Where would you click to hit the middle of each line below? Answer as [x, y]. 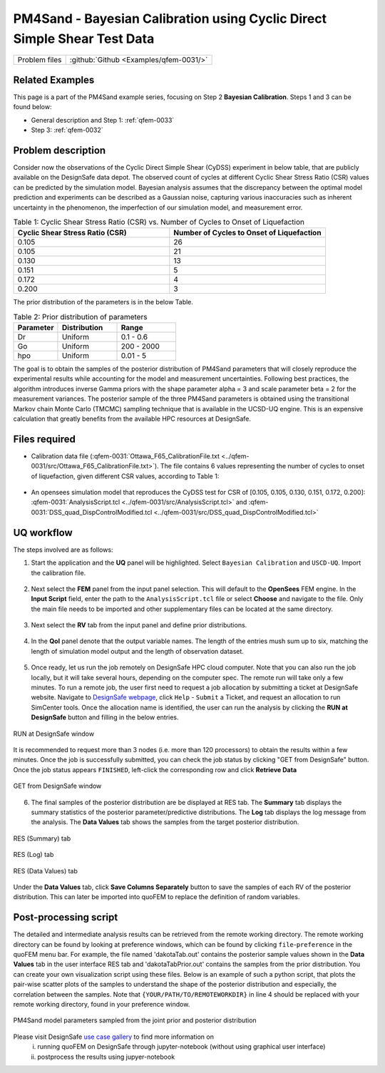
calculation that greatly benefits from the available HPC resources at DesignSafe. [132, 419]
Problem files [40, 60]
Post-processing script [66, 917]
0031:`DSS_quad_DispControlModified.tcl [92, 512]
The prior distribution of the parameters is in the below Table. [103, 302]
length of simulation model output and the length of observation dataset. [137, 651]
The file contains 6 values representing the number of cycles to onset [262, 466]
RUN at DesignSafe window [54, 734]
